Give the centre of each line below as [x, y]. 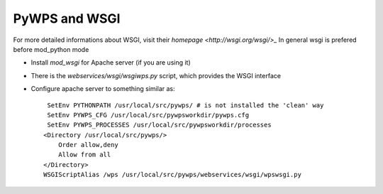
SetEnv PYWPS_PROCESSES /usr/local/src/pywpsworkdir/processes [160, 125]
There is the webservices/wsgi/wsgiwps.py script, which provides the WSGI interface [156, 75]
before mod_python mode [51, 49]
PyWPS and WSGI [67, 18]
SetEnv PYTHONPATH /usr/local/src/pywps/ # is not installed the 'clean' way [185, 105]
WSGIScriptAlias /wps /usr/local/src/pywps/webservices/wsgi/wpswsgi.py [172, 175]
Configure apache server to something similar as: [103, 89]
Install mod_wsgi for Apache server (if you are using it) [111, 63]
